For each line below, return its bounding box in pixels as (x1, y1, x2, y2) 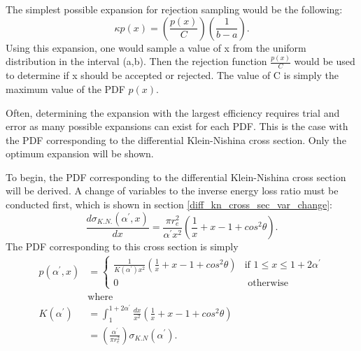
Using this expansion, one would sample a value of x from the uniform (6, 40, 306, 55)
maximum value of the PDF (6, 81, 125, 96)
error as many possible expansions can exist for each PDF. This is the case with (6, 119, 348, 134)
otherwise (248, 278, 289, 289)
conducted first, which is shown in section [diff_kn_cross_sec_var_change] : (6, 197, 332, 212)
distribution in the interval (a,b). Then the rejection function (6, 54, 267, 69)
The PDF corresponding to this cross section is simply (6, 239, 239, 254)
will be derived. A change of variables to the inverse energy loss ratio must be (6, 183, 339, 198)
